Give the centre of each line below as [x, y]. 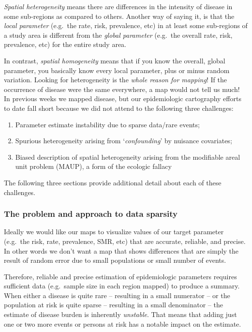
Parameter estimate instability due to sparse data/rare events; [107, 124]
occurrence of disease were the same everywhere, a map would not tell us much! [122, 89]
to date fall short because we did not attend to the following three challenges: [119, 108]
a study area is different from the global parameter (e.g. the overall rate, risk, [118, 35]
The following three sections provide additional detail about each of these [113, 182]
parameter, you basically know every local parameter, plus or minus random [117, 70]
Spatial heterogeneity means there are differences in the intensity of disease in [118, 6]
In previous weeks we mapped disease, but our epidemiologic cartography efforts [123, 98]
